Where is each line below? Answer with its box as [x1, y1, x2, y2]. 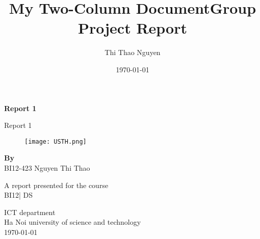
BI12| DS [4, 190, 33, 200]
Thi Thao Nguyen [105, 47, 161, 58]
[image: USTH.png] [24, 138, 87, 145]
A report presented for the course [4, 179, 109, 190]
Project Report [77, 17, 187, 38]
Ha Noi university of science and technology [4, 217, 141, 227]
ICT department [4, 206, 56, 217]
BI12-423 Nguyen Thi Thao [4, 162, 90, 173]
